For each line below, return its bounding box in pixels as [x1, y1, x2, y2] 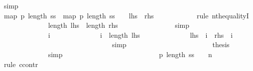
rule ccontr [3, 59, 38, 69]
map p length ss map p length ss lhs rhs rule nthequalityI [3, 10, 249, 20]
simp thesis [112, 39, 230, 50]
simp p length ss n [48, 49, 212, 59]
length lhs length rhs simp [48, 20, 190, 30]
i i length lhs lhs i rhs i [48, 29, 233, 40]
